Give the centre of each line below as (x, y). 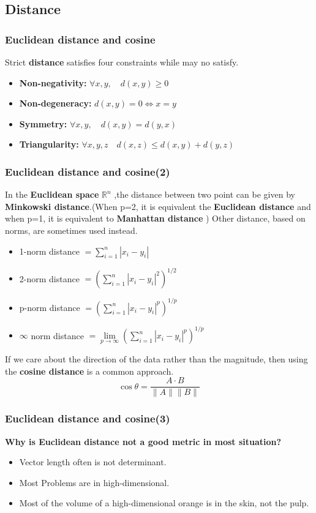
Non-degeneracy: (55, 103)
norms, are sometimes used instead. (71, 230)
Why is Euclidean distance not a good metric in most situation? (143, 441)
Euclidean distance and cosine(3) (88, 418)
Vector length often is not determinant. (93, 462)
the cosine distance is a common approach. (89, 371)
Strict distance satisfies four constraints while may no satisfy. (122, 62)
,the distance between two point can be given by (205, 194)
